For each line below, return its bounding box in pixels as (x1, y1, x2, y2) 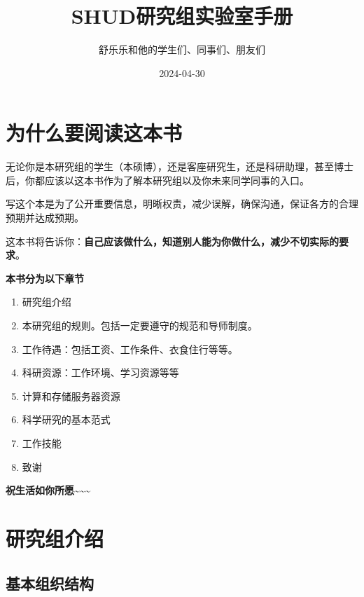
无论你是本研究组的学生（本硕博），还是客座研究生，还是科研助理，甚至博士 (6, 159, 353, 174)
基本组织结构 (6, 572, 94, 593)
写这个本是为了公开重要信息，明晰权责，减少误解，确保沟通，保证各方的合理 (6, 196, 358, 211)
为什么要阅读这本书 (6, 118, 183, 147)
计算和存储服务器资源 (22, 388, 120, 403)
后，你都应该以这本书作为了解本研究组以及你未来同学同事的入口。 (6, 172, 309, 187)
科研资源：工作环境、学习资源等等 (22, 365, 179, 380)
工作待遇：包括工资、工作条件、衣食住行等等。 (22, 341, 238, 356)
